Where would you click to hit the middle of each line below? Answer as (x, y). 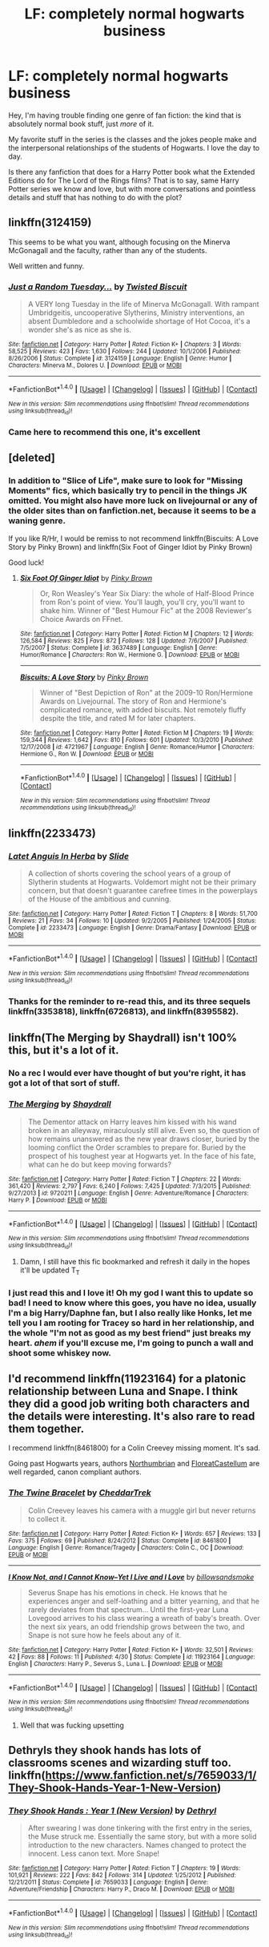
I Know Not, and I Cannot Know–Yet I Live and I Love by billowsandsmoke (131, 1577)
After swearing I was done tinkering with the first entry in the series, (140, 1828)
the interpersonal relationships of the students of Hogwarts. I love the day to (134, 147)
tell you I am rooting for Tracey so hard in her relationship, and (131, 1323)
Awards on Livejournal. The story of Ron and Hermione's (133, 701)
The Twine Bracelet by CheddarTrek (80, 1493)
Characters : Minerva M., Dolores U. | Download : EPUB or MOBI (95, 365)
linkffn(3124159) (50, 222)
